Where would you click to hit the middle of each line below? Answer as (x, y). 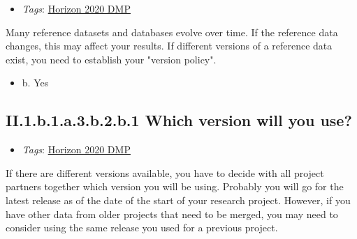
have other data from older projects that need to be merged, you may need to (172, 214)
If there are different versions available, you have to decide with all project (165, 172)
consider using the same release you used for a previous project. (142, 228)
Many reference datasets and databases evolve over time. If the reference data (172, 32)
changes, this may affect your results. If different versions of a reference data (169, 46)
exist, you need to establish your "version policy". (111, 59)
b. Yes (35, 83)
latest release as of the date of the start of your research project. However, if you (178, 200)
